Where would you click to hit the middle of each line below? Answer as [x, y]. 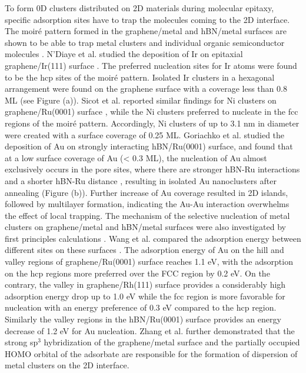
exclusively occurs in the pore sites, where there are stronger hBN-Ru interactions [152, 169]
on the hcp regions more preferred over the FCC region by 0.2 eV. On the [137, 273]
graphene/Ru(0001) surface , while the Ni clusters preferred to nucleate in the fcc [152, 111]
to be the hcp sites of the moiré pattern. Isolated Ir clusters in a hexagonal [140, 77]
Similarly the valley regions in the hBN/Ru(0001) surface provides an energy [143, 319]
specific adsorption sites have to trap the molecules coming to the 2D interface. [147, 19]
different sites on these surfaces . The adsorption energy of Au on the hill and [144, 250]
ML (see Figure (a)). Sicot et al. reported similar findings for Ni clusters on [141, 100]
